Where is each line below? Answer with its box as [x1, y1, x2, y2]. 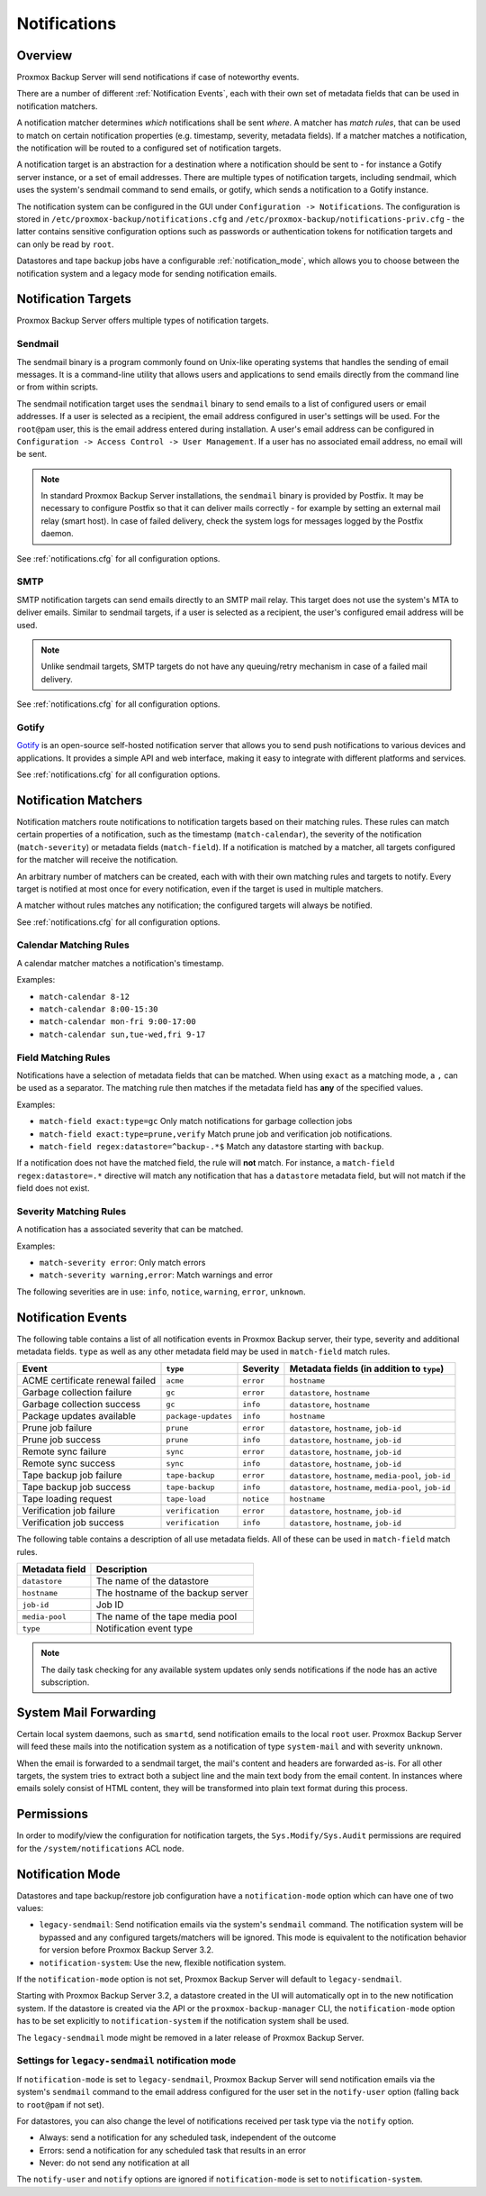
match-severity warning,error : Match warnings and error [39, 1269, 274, 1280]
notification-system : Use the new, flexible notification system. [39, 1957, 287, 1968]
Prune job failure [22, 1422, 93, 1434]
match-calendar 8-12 [39, 992, 130, 1002]
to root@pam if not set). [16, 2099, 105, 2109]
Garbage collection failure [22, 1386, 132, 1399]
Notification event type [95, 1623, 193, 1635]
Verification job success [22, 1516, 125, 1529]
